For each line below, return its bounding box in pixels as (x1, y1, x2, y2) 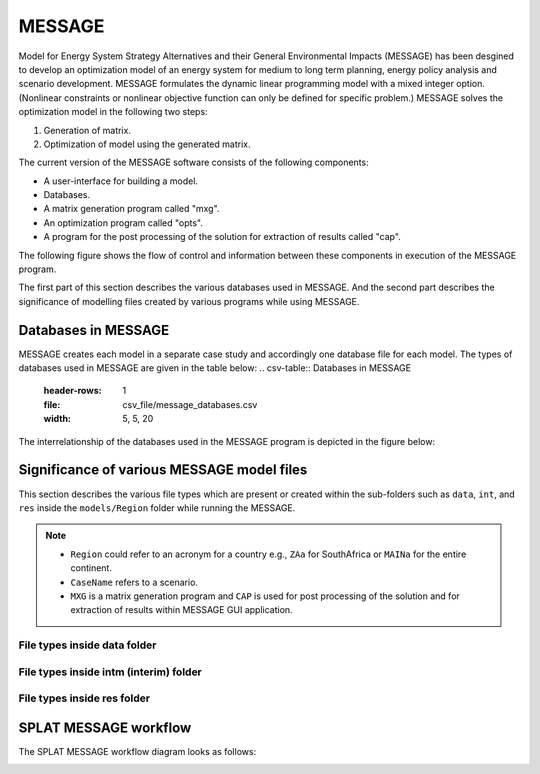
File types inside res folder (18, 691, 150, 705)
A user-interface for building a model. (43, 175, 199, 187)
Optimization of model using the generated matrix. (43, 138, 251, 150)
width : (43, 413, 72, 425)
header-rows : (43, 385, 102, 397)
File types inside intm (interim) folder (18, 665, 202, 679)
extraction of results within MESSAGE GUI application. (70, 604, 294, 616)
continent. (70, 562, 112, 574)
